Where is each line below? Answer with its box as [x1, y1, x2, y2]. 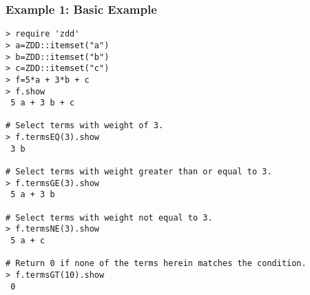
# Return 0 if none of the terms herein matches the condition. [6, 258, 307, 269]
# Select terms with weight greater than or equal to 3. [6, 167, 272, 177]
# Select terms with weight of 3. [6, 121, 164, 131]
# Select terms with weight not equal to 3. [6, 212, 213, 223]
